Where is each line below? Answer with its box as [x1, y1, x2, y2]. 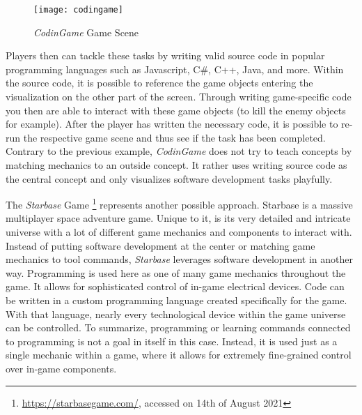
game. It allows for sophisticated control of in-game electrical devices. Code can [6, 279, 345, 294]
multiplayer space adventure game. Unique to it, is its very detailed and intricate [6, 211, 351, 225]
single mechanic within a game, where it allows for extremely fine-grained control [6, 347, 352, 362]
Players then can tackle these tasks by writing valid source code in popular [6, 48, 325, 63]
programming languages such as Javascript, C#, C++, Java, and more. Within [6, 61, 344, 76]
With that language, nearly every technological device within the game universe [6, 306, 346, 321]
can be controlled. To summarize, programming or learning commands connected [6, 320, 351, 335]
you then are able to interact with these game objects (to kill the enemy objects [6, 103, 346, 117]
